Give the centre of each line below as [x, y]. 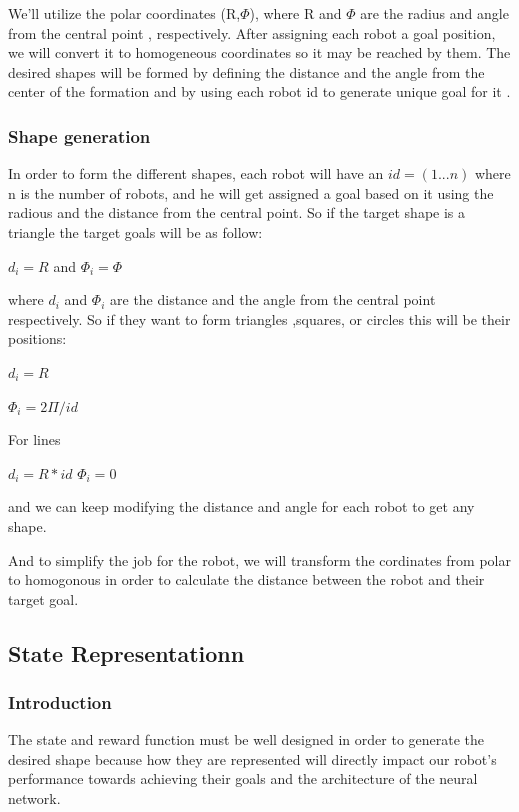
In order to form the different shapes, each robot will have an [196, 173]
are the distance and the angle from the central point [273, 299]
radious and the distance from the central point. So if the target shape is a [237, 212]
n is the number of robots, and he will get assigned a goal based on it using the [251, 192]
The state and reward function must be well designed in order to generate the [246, 739]
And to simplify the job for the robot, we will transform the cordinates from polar [259, 559]
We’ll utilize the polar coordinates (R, [124, 13]
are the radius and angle [434, 13]
